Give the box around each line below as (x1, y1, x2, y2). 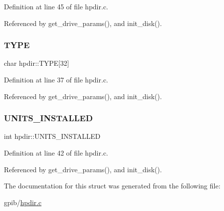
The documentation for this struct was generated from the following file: (4, 181, 221, 191)
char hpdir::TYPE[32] (4, 58, 69, 68)
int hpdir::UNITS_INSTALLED (4, 131, 101, 141)
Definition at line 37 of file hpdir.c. (4, 75, 108, 84)
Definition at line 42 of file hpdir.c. (4, 148, 108, 158)
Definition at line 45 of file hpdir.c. (4, 1, 108, 11)
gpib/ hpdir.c (4, 197, 42, 207)
